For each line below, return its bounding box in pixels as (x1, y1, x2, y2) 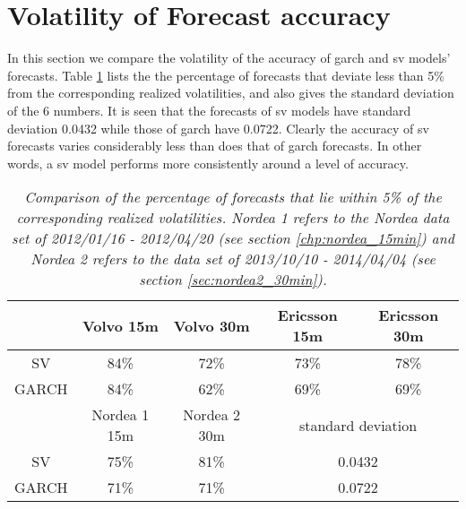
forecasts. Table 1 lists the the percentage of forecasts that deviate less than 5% (7, 65, 444, 84)
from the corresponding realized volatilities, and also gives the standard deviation (7, 83, 454, 102)
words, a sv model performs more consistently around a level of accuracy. (7, 153, 409, 172)
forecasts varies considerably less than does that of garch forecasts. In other (7, 136, 422, 155)
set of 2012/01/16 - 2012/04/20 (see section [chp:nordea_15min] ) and (12, 228, 454, 249)
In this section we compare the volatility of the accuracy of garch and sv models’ (7, 48, 451, 67)
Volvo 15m (82, 315, 159, 336)
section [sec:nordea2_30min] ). (139, 269, 327, 290)
